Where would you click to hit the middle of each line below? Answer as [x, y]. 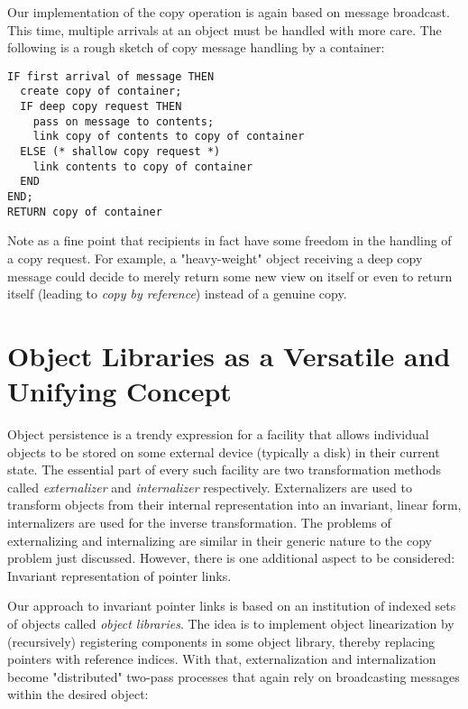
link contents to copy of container [143, 166]
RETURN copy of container [85, 212]
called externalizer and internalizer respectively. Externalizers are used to [210, 487]
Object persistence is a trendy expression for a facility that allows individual [218, 434]
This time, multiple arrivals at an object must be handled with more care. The [225, 29]
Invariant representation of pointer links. [119, 575]
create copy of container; [101, 92]
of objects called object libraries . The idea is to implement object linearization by [231, 623]
